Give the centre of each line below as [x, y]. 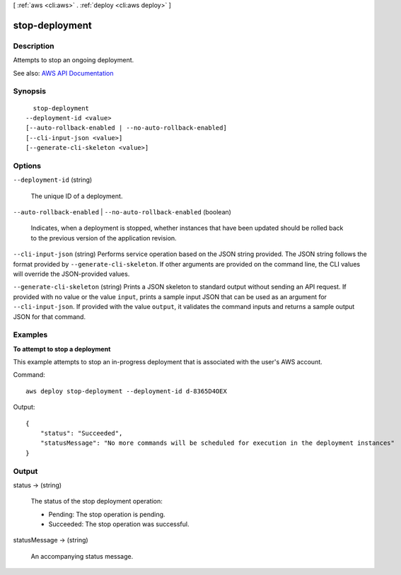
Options [27, 165]
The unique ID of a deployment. [77, 196]
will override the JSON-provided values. [71, 274]
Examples [30, 335]
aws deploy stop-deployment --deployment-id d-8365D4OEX [127, 391]
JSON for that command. [50, 316]
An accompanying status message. [82, 556]
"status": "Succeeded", [81, 433]
